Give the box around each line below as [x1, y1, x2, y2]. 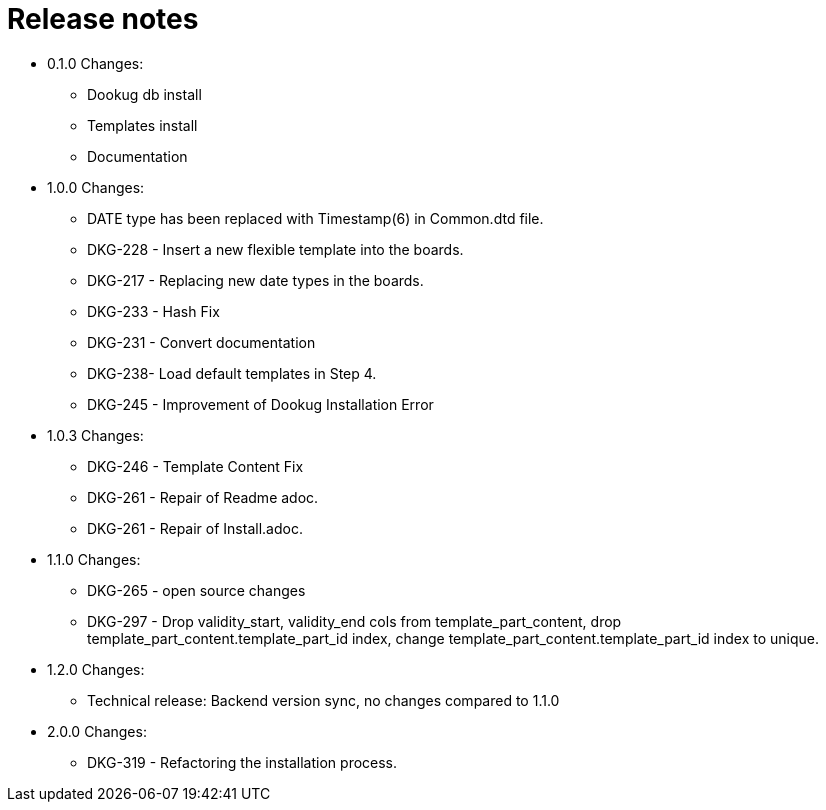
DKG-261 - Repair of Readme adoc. [87, 488, 319, 506]
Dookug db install [87, 85, 202, 103]
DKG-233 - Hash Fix [87, 302, 220, 320]
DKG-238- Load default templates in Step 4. [87, 364, 377, 382]
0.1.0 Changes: [47, 54, 144, 72]
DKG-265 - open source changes [87, 581, 306, 599]
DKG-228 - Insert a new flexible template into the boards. [87, 240, 464, 258]
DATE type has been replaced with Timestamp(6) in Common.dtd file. [87, 209, 544, 227]
